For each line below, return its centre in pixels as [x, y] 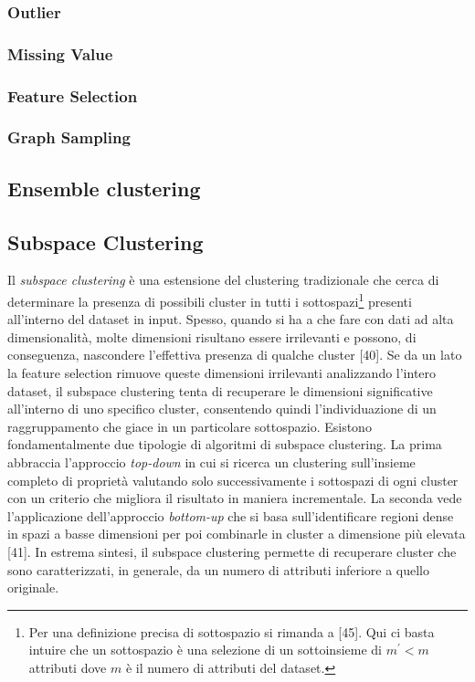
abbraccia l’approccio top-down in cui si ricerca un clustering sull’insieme [211, 462]
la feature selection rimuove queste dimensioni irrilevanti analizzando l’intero [222, 372]
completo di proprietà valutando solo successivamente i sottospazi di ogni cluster [233, 480]
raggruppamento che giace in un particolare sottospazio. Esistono [190, 426]
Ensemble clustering [104, 188]
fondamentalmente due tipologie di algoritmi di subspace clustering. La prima [225, 444]
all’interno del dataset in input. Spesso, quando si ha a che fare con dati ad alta [231, 319]
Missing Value [60, 53]
